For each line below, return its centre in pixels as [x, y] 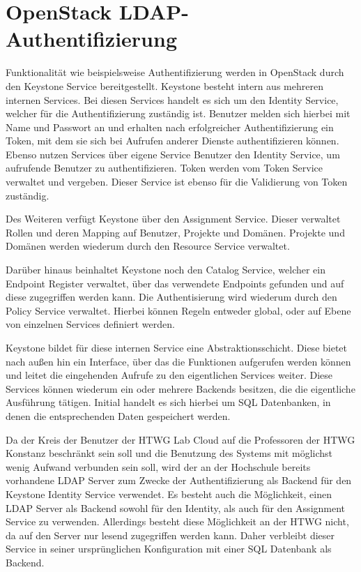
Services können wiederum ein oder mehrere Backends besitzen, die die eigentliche [180, 388]
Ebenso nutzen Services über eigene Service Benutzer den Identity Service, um [173, 154]
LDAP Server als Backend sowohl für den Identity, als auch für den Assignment [176, 507]
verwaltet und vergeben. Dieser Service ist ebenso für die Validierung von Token [177, 182]
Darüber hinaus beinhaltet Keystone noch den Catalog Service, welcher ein [166, 270]
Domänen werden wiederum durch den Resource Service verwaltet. [148, 246]
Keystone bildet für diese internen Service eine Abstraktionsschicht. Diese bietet [177, 347]
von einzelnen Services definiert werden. [90, 324]
